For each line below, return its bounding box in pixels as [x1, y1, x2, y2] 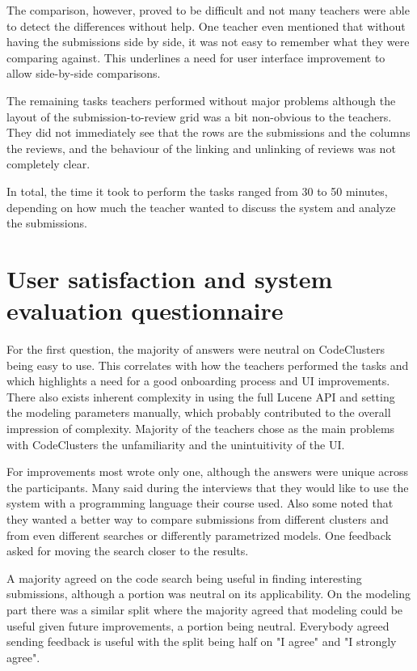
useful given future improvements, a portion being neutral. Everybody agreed [6, 617, 390, 634]
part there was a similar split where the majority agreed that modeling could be [6, 601, 403, 618]
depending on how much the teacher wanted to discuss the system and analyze [6, 198, 396, 215]
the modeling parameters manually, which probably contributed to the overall [6, 404, 391, 421]
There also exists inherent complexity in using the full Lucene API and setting [6, 388, 395, 405]
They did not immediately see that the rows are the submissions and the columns [6, 124, 411, 141]
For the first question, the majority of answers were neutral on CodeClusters [6, 341, 385, 358]
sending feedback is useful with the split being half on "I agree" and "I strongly [6, 633, 397, 650]
